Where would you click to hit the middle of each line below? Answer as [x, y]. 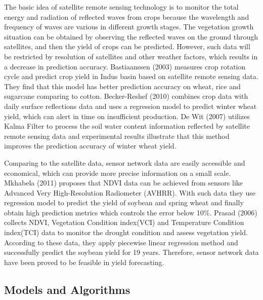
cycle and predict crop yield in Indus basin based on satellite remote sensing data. [131, 76]
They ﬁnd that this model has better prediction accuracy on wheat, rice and [122, 86]
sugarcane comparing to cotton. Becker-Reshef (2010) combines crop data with [126, 96]
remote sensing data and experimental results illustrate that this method [117, 136]
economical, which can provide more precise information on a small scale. [118, 173]
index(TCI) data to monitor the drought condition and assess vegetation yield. [126, 232]
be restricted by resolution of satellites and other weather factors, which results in [131, 56]
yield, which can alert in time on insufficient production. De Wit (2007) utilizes [127, 116]
